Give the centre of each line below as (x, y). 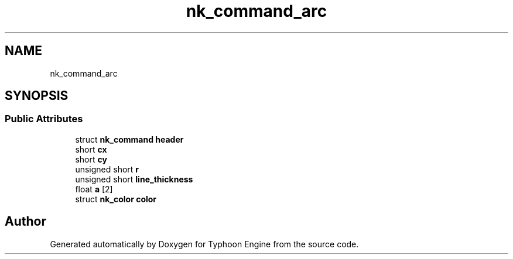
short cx (91, 149)
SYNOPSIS (37, 96)
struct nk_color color (116, 199)
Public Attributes (44, 119)
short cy (91, 159)
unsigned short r (107, 169)
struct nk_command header (129, 139)
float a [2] (94, 189)
